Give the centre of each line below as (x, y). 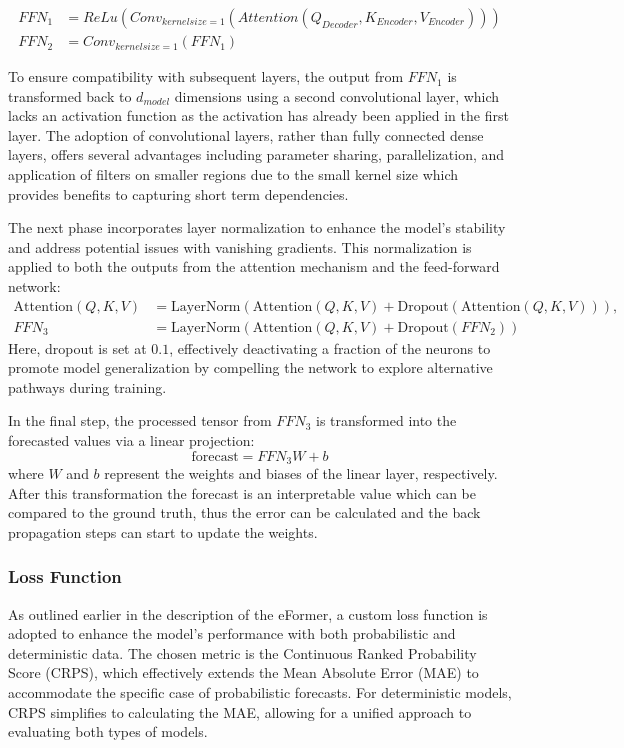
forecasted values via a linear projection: (131, 440)
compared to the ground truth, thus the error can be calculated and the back (244, 512)
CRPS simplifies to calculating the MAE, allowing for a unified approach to (240, 711)
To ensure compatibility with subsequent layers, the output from (206, 76)
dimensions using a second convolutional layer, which (337, 95)
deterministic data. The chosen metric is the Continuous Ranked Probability (242, 652)
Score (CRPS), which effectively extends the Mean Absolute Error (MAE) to (243, 672)
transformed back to (70, 95)
